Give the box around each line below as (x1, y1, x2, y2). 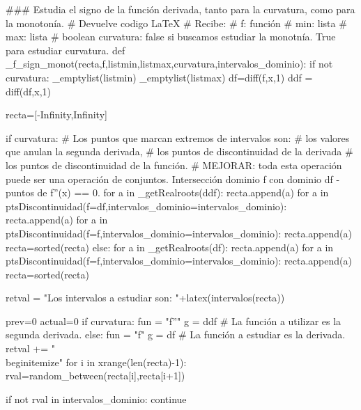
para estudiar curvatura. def (6, 42, 125, 57)
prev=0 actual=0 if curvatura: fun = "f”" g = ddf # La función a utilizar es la (6, 313, 341, 328)
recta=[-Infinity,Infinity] (6, 107, 107, 122)
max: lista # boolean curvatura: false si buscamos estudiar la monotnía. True (6, 29, 336, 44)
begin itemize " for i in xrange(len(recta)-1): (6, 354, 187, 369)
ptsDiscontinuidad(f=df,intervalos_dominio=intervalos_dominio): (6, 198, 287, 213)
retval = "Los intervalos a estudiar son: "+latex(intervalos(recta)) (6, 290, 285, 305)
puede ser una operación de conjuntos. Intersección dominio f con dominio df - (6, 171, 340, 186)
